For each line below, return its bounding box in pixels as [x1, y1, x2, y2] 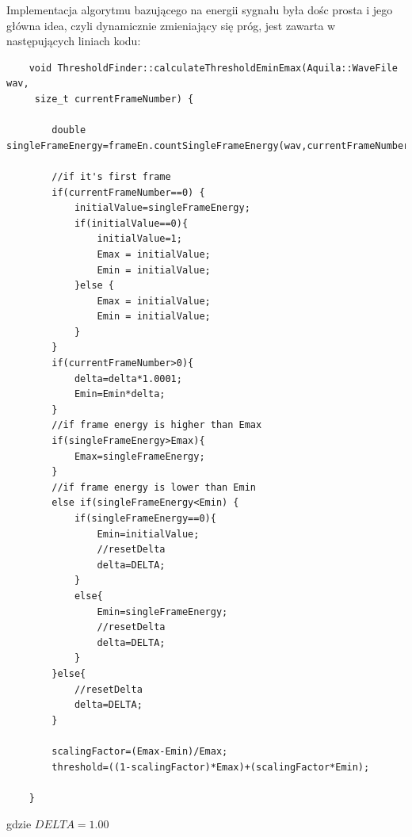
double [51, 124, 86, 136]
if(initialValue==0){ [74, 217, 189, 229]
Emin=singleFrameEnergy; [97, 606, 228, 617]
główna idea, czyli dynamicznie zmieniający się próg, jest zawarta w [6, 17, 336, 33]
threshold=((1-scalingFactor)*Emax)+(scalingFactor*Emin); [51, 761, 370, 773]
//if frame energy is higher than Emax [51, 419, 262, 431]
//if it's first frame [51, 170, 171, 182]
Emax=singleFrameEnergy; [74, 450, 205, 462]
